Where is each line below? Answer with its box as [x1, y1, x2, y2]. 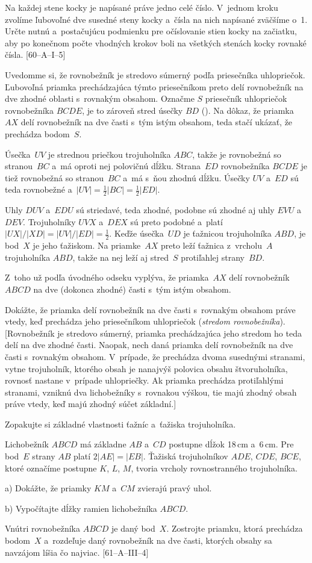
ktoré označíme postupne [5, 461, 97, 474]
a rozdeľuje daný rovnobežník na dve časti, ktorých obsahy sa [44, 534, 272, 547]
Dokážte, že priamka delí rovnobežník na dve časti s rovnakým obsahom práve [5, 303, 296, 316]
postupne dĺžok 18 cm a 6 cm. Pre [169, 438, 294, 450]
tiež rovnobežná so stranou [5, 171, 104, 184]
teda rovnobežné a [5, 183, 72, 196]
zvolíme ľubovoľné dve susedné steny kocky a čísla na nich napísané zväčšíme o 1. [5, 13, 308, 25]
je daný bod [111, 522, 155, 535]
